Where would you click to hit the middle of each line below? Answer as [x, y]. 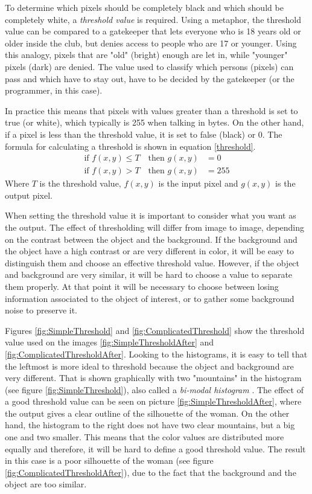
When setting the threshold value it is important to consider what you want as [151, 215]
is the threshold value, [80, 183]
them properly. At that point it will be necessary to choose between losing [142, 286]
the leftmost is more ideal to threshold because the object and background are [149, 366]
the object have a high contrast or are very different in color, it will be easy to [150, 251]
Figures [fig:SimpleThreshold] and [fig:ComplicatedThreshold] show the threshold [155, 330]
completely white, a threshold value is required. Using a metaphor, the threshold [153, 19]
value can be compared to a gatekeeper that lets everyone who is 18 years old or [153, 31]
